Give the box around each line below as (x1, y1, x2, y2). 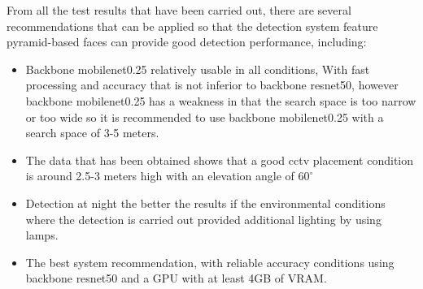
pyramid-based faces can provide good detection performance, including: (7, 33, 367, 50)
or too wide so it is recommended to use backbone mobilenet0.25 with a (25, 108, 384, 125)
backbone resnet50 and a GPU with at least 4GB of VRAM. (25, 270, 327, 287)
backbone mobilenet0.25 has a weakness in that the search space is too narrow (25, 92, 416, 109)
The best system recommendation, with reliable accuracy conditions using (25, 253, 395, 270)
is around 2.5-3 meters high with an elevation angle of (25, 167, 294, 184)
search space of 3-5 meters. (25, 124, 159, 141)
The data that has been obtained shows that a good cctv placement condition (25, 151, 414, 168)
